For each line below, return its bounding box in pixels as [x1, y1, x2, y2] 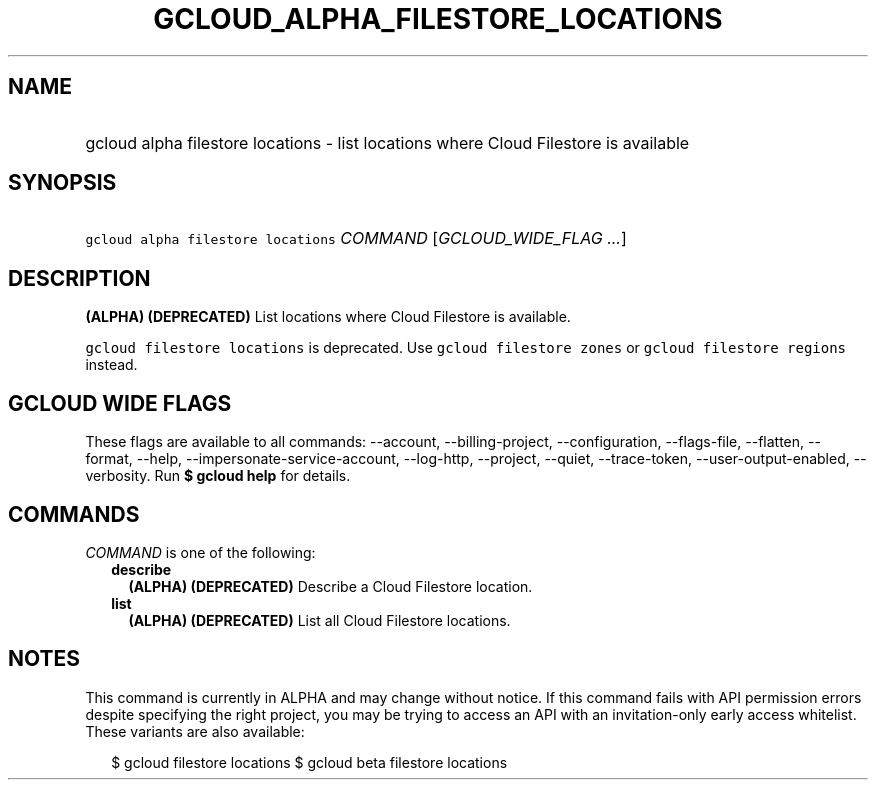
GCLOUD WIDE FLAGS [8, 390, 232, 416]
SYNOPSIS [8, 170, 117, 196]
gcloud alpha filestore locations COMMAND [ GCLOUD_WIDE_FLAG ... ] [85, 228, 627, 249]
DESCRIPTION [8, 265, 151, 291]
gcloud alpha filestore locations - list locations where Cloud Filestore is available [85, 132, 690, 153]
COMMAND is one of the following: [85, 543, 316, 561]
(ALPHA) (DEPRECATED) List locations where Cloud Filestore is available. [85, 308, 571, 326]
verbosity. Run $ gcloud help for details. [85, 467, 351, 485]
